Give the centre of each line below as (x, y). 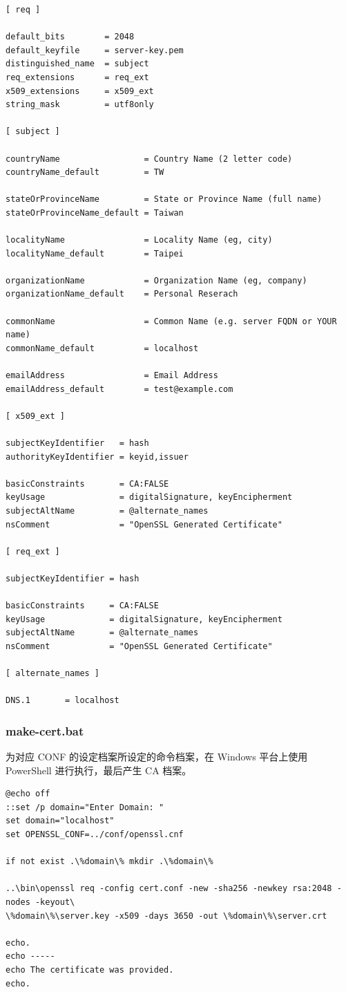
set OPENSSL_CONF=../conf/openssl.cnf (95, 835)
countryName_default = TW (85, 172)
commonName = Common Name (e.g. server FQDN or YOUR (171, 321)
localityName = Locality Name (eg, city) (139, 240)
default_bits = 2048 (70, 37)
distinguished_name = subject (77, 64)
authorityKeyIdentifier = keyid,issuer (97, 457)
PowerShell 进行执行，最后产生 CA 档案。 (99, 770)
